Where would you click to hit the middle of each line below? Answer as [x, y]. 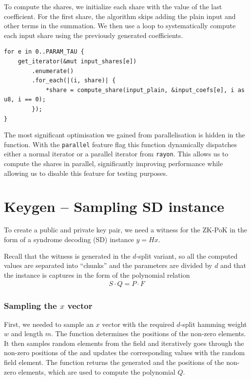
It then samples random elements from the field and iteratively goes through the [124, 343]
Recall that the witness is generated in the [67, 256]
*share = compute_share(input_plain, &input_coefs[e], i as [145, 90]
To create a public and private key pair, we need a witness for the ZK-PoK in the [126, 230]
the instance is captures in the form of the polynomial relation [97, 275]
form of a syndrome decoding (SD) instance [69, 239]
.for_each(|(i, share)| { [74, 81]
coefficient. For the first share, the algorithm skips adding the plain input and [120, 16]
